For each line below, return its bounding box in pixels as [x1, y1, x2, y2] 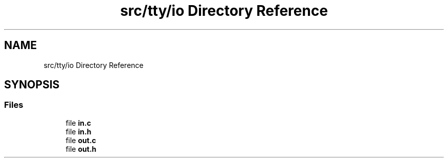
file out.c [65, 135, 96, 145]
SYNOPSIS [4, 78, 60, 91]
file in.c [65, 118, 91, 127]
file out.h [65, 144, 97, 153]
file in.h [65, 127, 92, 136]
